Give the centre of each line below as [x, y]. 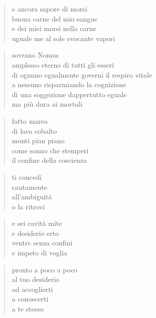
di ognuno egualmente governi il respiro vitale [82, 74]
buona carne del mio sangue [55, 18]
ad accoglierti [32, 289]
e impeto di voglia [39, 253]
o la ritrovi [28, 206]
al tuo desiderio [36, 279]
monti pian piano [38, 140]
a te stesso [28, 309]
